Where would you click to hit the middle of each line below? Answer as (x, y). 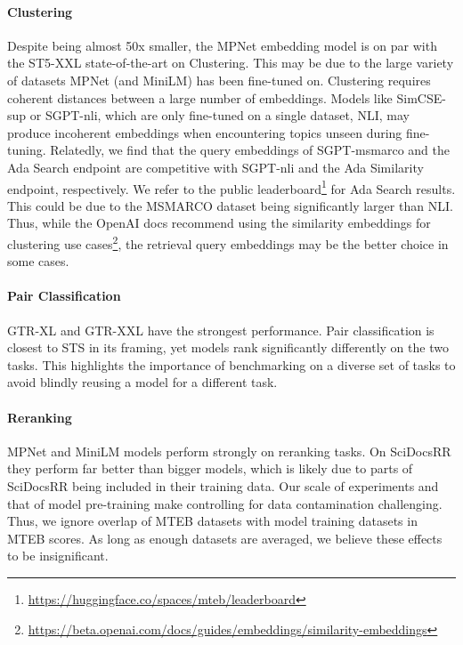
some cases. (38, 261)
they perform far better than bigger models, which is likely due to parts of (210, 468)
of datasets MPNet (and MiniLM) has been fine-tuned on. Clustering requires (219, 80)
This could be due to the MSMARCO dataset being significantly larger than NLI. (230, 205)
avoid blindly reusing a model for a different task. (142, 382)
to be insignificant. (58, 556)
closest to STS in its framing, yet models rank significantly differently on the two (228, 347)
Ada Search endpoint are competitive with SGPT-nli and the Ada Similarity (215, 167)
